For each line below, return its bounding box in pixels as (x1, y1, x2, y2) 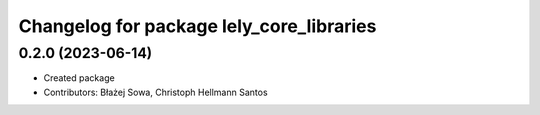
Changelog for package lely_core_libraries (18, 15, 377, 37)
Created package (43, 72, 115, 84)
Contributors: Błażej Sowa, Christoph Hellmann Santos (43, 86, 269, 98)
